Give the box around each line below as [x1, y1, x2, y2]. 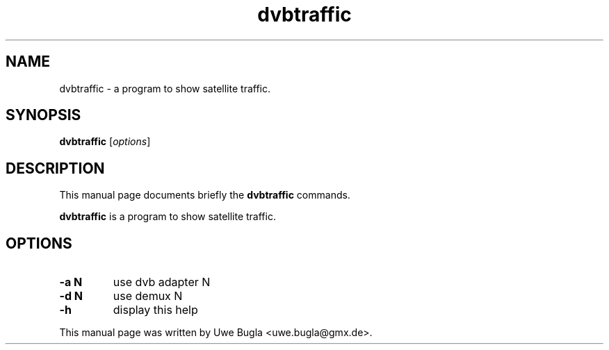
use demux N [113, 289, 183, 303]
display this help [113, 303, 198, 317]
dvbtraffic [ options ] [59, 135, 151, 148]
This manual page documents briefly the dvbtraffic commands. [59, 189, 350, 201]
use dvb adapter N [113, 275, 211, 290]
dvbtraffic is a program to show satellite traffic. [59, 210, 276, 223]
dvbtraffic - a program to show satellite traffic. [59, 82, 270, 94]
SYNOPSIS [6, 106, 81, 124]
